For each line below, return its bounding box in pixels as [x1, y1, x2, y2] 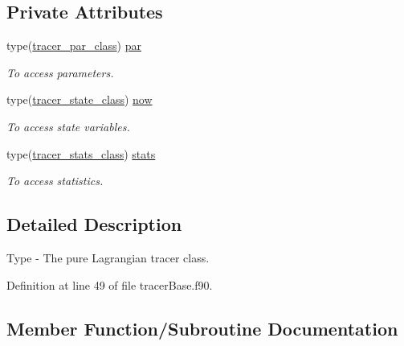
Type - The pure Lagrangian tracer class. [6, 249, 210, 266]
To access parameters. [6, 64, 114, 80]
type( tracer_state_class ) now [6, 91, 153, 108]
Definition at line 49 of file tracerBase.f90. [6, 276, 213, 293]
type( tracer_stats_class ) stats [6, 145, 156, 162]
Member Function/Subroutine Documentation [6, 315, 398, 340]
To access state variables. [6, 117, 130, 134]
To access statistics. [6, 172, 104, 189]
